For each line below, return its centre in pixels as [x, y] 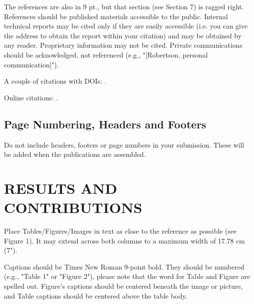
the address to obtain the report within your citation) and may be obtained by [123, 35]
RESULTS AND [61, 188]
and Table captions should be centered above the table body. [96, 295]
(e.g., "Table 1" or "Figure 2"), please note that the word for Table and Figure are [127, 276]
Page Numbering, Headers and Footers [105, 124]
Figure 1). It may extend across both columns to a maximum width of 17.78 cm [125, 240]
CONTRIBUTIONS [73, 207]
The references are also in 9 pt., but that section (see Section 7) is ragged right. [124, 6]
